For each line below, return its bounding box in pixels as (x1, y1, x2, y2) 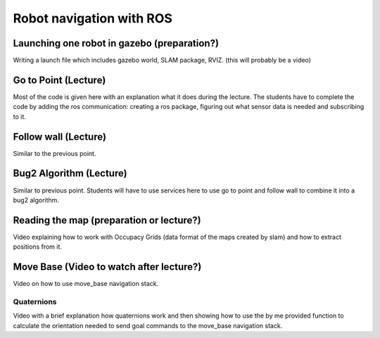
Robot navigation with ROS (13, 11, 172, 26)
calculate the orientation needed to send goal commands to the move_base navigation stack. (13, 321, 283, 330)
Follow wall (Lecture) (13, 131, 107, 143)
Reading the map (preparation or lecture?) (13, 214, 201, 226)
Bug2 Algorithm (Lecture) (13, 167, 127, 179)
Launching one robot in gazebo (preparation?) (13, 37, 220, 49)
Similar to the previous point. (13, 149, 96, 157)
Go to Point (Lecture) (13, 74, 106, 86)
